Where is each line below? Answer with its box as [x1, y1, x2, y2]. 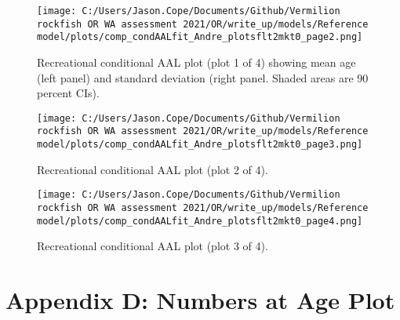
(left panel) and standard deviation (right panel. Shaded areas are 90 [37, 69, 369, 85]
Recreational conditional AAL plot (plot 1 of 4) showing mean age [37, 53, 356, 70]
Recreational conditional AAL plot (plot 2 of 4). [37, 161, 268, 177]
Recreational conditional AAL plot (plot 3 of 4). [37, 238, 268, 254]
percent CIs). [37, 85, 100, 101]
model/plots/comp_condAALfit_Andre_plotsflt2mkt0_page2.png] [37, 31, 363, 43]
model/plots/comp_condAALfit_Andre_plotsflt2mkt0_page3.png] [37, 139, 363, 151]
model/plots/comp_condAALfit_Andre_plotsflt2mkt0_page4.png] [37, 215, 363, 227]
